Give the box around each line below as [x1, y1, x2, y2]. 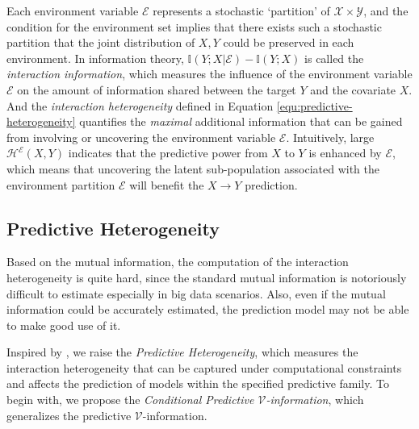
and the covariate [310, 81, 396, 98]
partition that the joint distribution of [6, 34, 195, 51]
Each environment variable [6, 2, 139, 19]
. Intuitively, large [286, 128, 375, 145]
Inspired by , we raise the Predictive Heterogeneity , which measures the [6, 344, 358, 360]
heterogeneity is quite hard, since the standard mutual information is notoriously [6, 269, 407, 285]
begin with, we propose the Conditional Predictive [6, 391, 254, 408]
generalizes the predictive [6, 406, 132, 423]
